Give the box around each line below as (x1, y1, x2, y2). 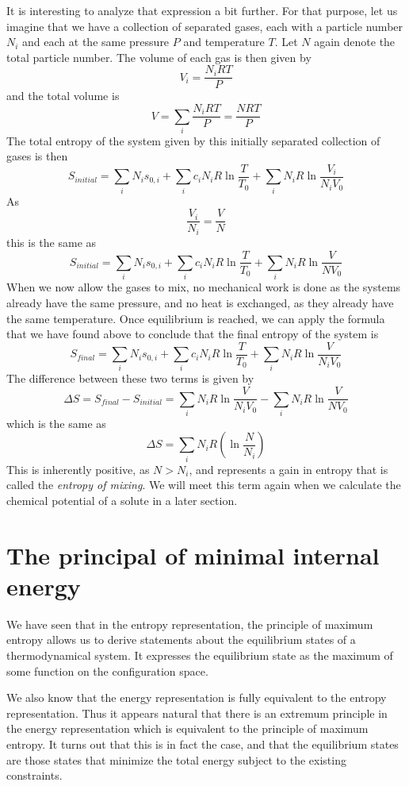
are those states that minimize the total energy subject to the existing (6, 751, 346, 768)
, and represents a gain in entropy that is (189, 460, 388, 477)
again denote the (314, 33, 396, 50)
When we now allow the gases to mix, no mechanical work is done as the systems (6, 279, 401, 295)
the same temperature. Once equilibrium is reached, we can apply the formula (6, 310, 385, 326)
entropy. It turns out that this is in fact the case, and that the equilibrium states (6, 736, 399, 753)
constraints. (6, 767, 63, 784)
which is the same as (6, 414, 106, 431)
